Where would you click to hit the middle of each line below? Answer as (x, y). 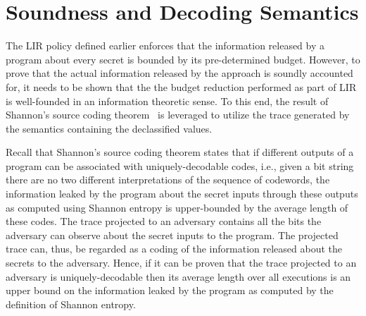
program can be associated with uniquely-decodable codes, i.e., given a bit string (180, 165)
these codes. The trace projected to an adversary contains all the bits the (164, 221)
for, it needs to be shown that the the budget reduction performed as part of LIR (181, 86)
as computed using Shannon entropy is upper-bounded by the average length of (177, 207)
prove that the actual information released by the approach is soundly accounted (179, 73)
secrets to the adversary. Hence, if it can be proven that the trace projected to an (181, 263)
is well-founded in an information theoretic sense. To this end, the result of (167, 101)
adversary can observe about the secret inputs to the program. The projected (172, 235)
